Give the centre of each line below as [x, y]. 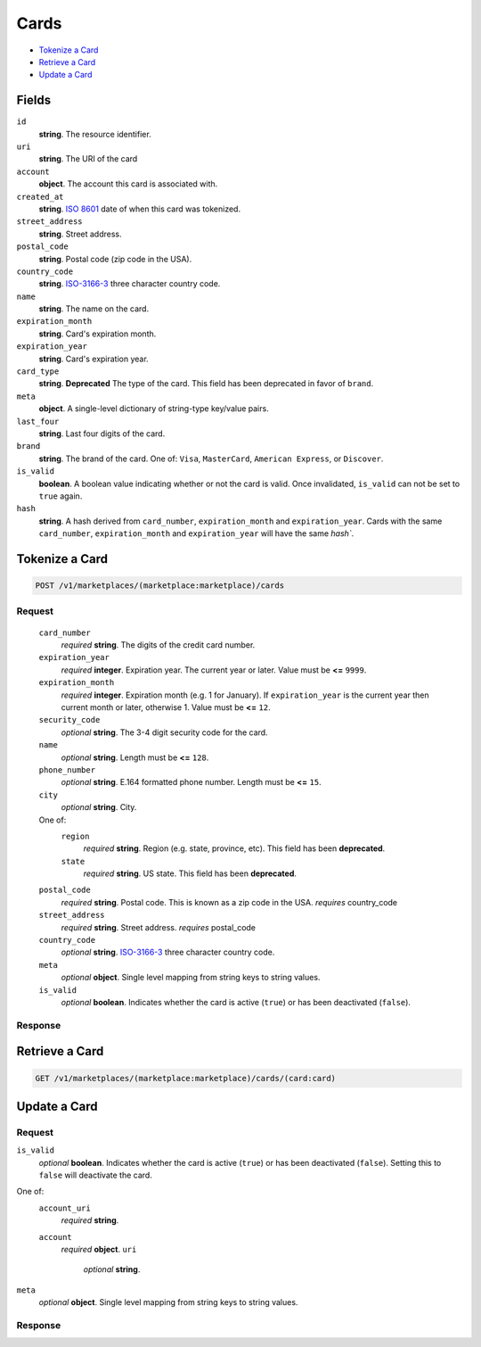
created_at [40, 197]
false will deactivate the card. [96, 1175]
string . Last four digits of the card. [102, 434]
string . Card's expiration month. [98, 334]
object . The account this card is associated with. [128, 184]
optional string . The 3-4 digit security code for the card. [164, 732]
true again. [61, 496]
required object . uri [99, 1250]
